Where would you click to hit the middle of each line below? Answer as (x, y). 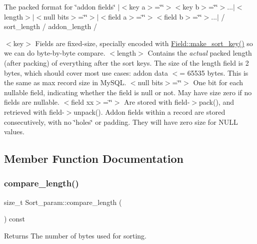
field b (174, 16)
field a (117, 16)
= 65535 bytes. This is (214, 72)
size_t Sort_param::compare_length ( (63, 202)
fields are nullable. (32, 102)
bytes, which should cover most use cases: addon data (86, 72)
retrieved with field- (34, 111)
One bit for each (218, 82)
